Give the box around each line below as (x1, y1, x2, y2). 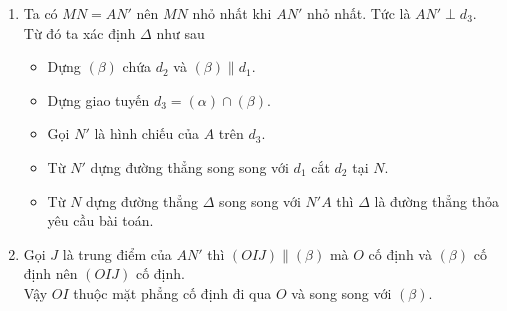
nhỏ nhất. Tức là (306, 3, 411, 23)
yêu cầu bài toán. (47, 210, 154, 231)
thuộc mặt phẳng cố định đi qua (73, 282, 272, 303)
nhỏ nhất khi (192, 3, 272, 23)
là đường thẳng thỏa (374, 190, 499, 211)
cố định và (368, 243, 432, 264)
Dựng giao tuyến (47, 89, 150, 110)
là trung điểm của (62, 243, 172, 264)
